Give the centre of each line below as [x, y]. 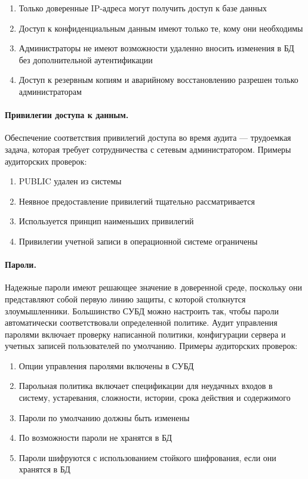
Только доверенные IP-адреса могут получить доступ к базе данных [143, 8]
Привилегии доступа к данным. [67, 115]
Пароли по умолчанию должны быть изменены [104, 417]
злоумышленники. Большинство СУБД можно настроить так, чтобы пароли [142, 310]
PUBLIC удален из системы [70, 181]
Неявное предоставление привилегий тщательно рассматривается [137, 201]
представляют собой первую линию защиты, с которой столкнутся [125, 299]
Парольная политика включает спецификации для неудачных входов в [146, 386]
